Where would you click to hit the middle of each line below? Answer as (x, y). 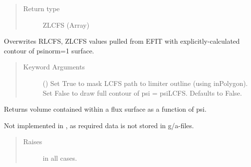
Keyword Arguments (54, 67)
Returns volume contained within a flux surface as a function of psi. (105, 109)
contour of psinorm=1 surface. (49, 50)
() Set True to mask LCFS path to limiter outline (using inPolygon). (145, 83)
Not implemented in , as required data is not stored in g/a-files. (99, 125)
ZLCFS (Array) (66, 25)
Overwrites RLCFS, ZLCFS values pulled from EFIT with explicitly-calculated (122, 41)
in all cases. (60, 158)
